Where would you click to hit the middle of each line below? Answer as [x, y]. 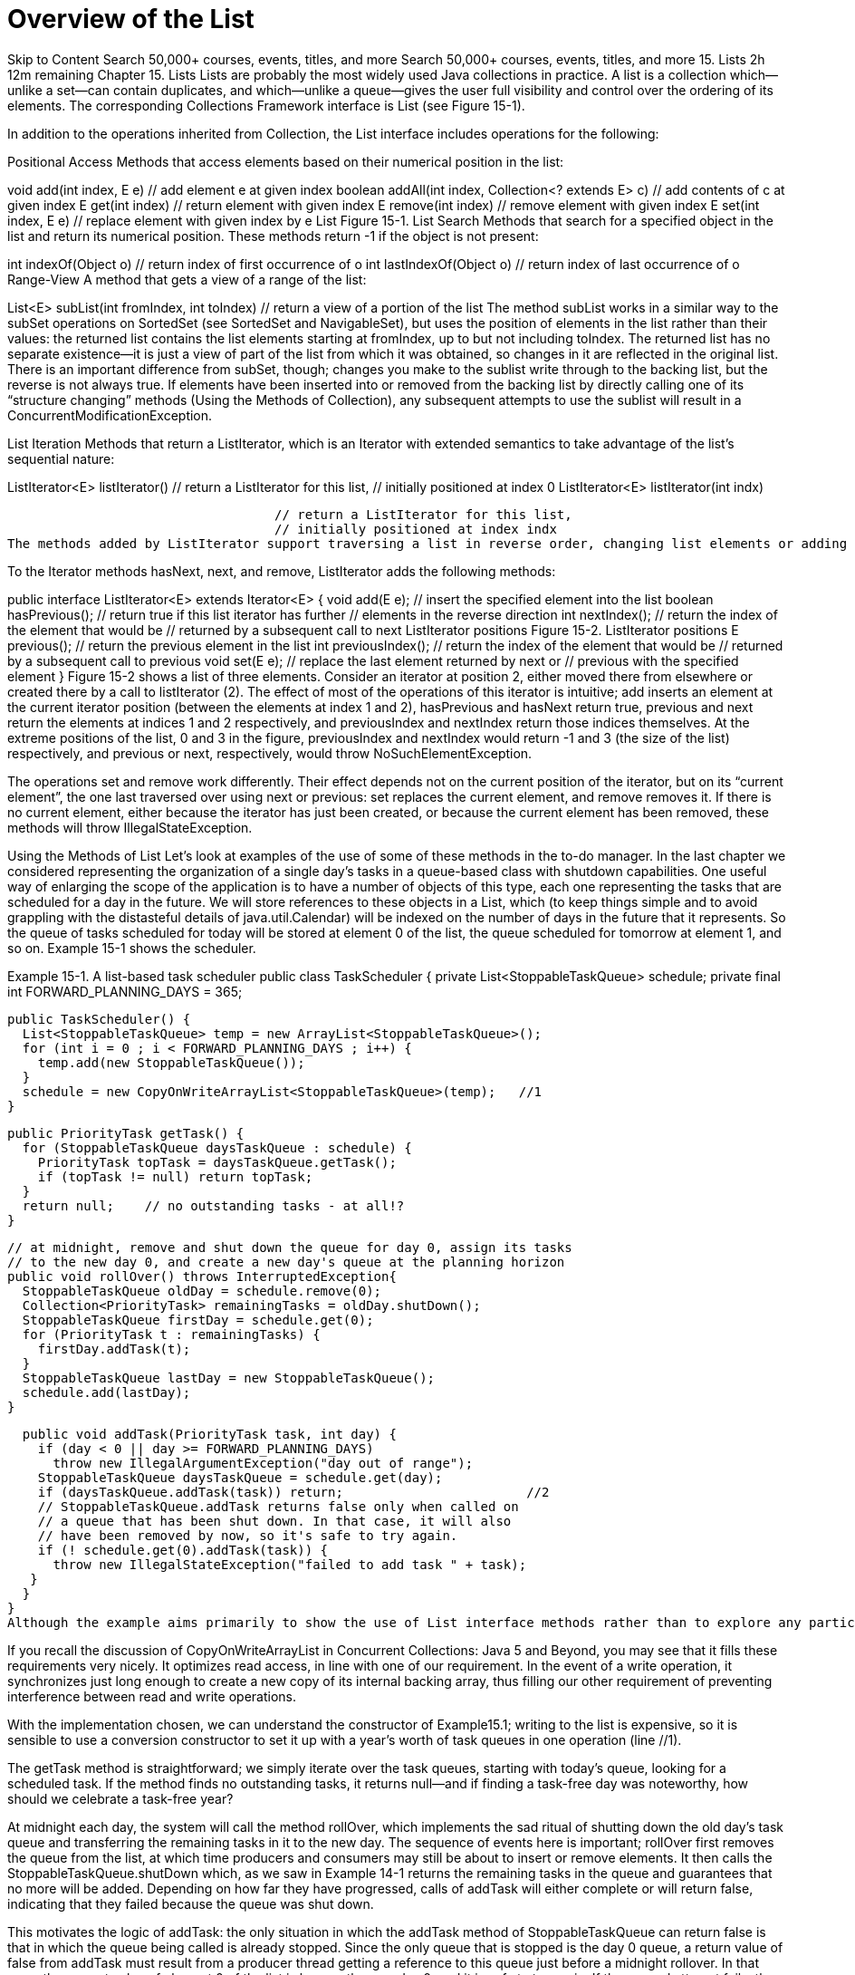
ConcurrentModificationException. [110, 415]
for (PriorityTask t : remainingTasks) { [171, 1334]
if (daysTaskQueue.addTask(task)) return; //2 [293, 1492]
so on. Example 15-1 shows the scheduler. [132, 948]
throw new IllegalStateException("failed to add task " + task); [290, 1564]
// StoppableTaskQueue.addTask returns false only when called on [278, 1506]
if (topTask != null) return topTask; [175, 1176]
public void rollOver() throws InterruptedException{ [202, 1276]
